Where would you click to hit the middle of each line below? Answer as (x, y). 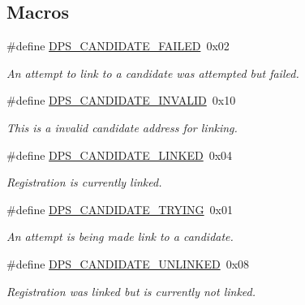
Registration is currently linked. (84, 182)
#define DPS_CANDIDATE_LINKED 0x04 (120, 155)
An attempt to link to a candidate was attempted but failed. (153, 73)
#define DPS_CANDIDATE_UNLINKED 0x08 (128, 263)
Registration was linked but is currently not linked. (131, 291)
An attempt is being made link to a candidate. (120, 236)
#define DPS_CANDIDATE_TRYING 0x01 (120, 209)
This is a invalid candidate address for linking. (122, 127)
